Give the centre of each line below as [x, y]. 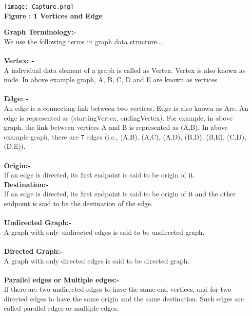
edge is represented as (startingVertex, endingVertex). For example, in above [118, 117]
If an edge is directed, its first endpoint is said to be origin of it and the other [120, 194]
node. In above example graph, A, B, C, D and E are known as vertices [111, 79]
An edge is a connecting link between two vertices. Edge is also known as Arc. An [126, 108]
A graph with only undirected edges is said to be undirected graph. [104, 232]
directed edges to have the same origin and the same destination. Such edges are [124, 298]
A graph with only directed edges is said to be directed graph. [97, 260]
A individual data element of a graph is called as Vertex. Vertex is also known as [125, 70]
